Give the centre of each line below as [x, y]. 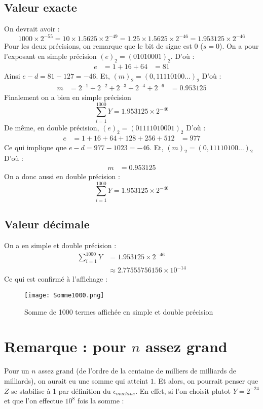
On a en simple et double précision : [60, 245]
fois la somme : [101, 401]
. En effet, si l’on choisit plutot [183, 390]
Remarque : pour [65, 346]
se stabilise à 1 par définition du [61, 390]
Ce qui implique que [35, 147]
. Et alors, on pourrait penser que [206, 380]
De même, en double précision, [52, 127]
